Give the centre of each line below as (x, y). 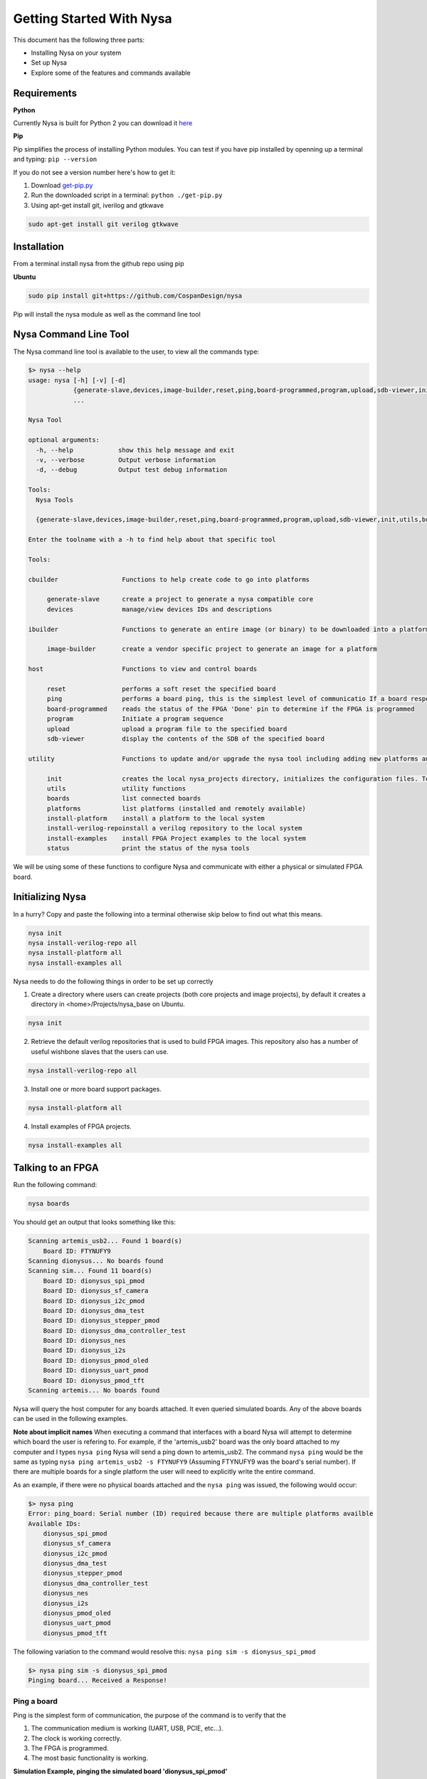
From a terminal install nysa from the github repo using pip (99, 264)
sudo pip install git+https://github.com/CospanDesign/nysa (135, 296)
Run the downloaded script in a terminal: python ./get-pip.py (127, 195)
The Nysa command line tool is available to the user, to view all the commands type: (136, 352)
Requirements (45, 93)
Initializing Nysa (50, 897)
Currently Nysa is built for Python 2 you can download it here (103, 123)
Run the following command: (55, 1185)
